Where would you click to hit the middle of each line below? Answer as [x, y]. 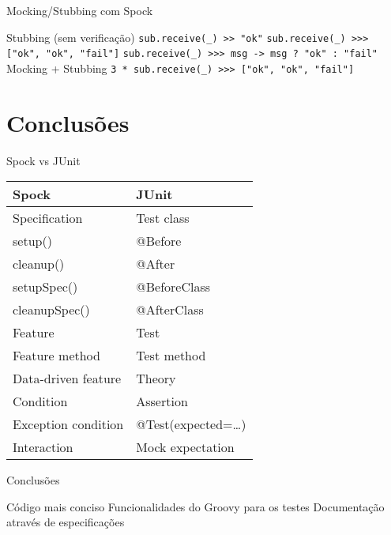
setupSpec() [45, 287]
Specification [48, 218]
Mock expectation [185, 447]
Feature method [56, 356]
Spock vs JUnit [43, 160]
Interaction [43, 447]
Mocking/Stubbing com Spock [80, 10]
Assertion [162, 401]
